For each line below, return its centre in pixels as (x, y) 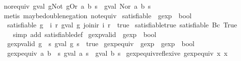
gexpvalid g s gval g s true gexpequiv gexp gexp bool (101, 43)
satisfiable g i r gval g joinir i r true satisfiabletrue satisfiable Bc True (122, 25)
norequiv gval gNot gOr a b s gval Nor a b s (77, 6)
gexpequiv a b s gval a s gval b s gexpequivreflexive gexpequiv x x (117, 53)
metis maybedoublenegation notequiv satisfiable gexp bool (97, 15)
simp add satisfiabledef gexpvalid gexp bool (85, 34)
